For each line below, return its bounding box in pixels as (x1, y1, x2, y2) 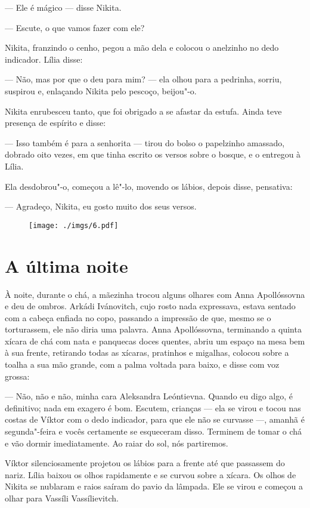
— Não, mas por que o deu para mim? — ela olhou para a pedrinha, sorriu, (5, 73, 282, 85)
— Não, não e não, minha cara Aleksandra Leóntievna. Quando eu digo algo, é (5, 390, 293, 402)
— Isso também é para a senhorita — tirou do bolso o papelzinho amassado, (5, 136, 285, 149)
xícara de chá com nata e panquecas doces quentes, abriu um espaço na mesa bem (5, 334, 305, 347)
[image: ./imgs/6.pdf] (29, 221, 119, 230)
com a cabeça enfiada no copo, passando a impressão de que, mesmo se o (5, 311, 271, 324)
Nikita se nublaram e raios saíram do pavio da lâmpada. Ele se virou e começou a (5, 480, 303, 492)
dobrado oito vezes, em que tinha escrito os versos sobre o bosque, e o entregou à (5, 148, 301, 161)
